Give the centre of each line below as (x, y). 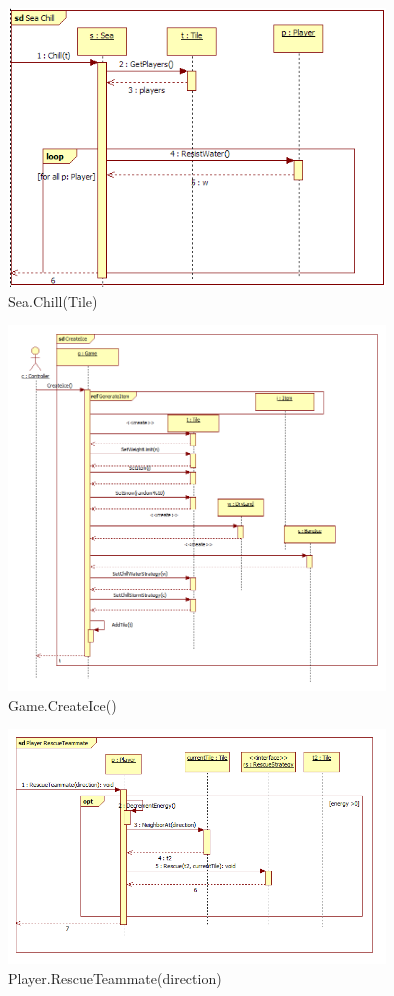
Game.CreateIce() (62, 704)
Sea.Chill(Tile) (53, 300)
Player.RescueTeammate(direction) (115, 978)
